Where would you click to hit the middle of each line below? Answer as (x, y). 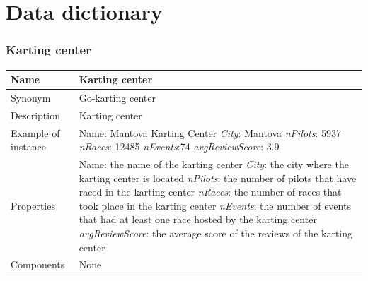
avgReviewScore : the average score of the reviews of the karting (216, 233)
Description (35, 115)
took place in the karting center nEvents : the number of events (215, 205)
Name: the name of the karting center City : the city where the (214, 164)
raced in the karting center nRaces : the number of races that (210, 192)
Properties (33, 205)
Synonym (31, 97)
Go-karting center (117, 97)
